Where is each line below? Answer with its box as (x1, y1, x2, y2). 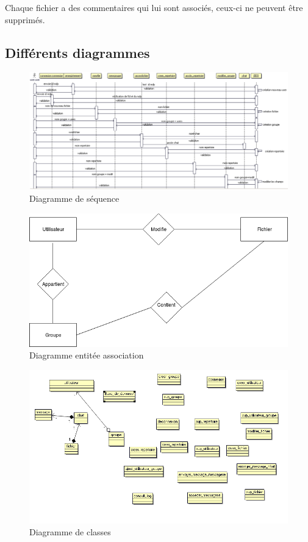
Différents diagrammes (5, 43, 150, 62)
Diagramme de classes (29, 526, 111, 538)
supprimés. (5, 13, 45, 26)
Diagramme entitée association (29, 349, 144, 362)
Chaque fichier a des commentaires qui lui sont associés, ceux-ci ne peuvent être (5, 1, 303, 13)
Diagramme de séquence (29, 192, 120, 205)
